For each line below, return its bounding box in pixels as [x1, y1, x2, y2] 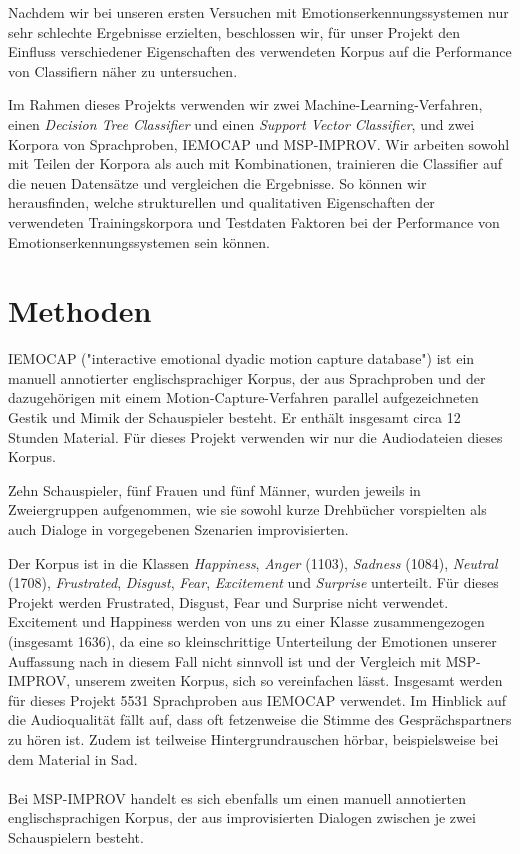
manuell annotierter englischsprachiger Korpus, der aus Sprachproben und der [8, 367, 486, 388]
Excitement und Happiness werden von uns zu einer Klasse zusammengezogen [8, 611, 485, 632]
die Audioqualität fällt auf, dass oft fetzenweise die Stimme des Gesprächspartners [8, 709, 512, 730]
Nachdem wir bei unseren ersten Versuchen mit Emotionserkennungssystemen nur [8, 2, 509, 22]
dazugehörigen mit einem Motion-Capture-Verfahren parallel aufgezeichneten [8, 387, 479, 408]
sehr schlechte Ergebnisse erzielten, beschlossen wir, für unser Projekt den [8, 21, 460, 42]
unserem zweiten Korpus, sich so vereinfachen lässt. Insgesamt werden [74, 670, 503, 691]
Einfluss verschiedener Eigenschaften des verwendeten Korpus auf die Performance [8, 41, 512, 62]
